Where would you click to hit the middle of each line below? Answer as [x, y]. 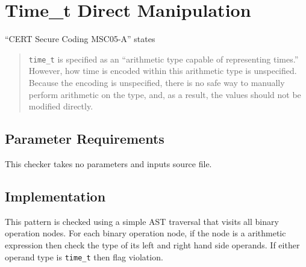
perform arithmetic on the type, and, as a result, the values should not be [165, 94]
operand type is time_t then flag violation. [84, 256]
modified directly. [61, 106]
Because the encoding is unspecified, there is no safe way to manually [157, 82]
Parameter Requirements [85, 139]
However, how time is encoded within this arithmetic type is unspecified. [163, 71]
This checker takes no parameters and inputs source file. [108, 163]
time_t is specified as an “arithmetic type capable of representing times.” [164, 59]
